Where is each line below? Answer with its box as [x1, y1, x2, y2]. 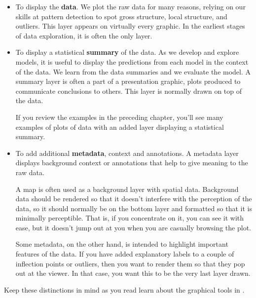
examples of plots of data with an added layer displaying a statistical [15, 121, 224, 132]
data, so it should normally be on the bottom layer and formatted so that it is [15, 203, 252, 213]
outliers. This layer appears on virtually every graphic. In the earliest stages [15, 21, 245, 31]
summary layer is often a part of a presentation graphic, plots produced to [15, 76, 241, 86]
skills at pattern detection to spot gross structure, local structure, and [15, 11, 227, 21]
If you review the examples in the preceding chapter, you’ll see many [15, 112, 223, 122]
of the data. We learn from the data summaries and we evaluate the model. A [15, 66, 251, 76]
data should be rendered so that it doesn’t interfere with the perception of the [15, 193, 252, 204]
